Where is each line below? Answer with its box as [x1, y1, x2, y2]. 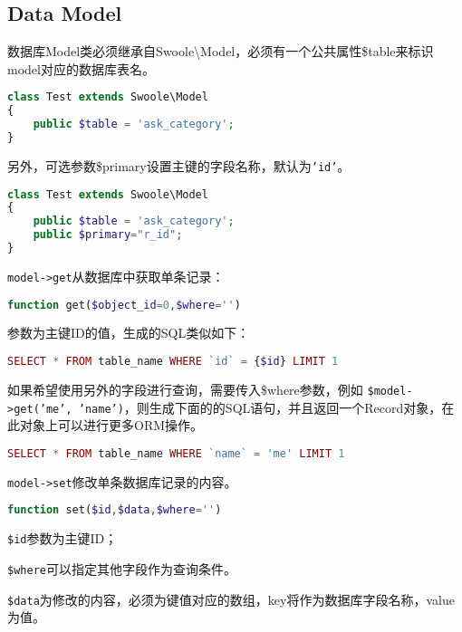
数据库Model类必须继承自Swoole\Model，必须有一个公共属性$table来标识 [7, 42, 434, 61]
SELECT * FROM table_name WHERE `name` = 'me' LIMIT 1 [7, 446, 345, 460]
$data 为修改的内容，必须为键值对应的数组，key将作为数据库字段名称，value [7, 589, 455, 608]
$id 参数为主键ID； [7, 529, 118, 548]
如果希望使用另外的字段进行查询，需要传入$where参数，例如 [7, 379, 363, 398]
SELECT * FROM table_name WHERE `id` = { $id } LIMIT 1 [7, 355, 339, 369]
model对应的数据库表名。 [7, 59, 155, 78]
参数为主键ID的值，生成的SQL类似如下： [7, 323, 250, 342]
